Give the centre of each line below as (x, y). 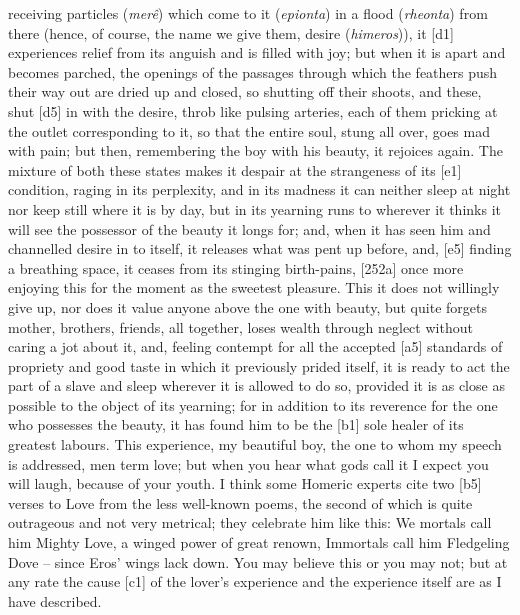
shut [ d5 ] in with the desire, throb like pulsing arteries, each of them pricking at (253, 110)
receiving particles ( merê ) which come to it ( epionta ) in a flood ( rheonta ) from (248, 13)
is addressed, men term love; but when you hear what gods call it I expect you (248, 463)
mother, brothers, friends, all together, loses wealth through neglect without (240, 326)
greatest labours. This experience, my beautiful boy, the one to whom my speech (255, 444)
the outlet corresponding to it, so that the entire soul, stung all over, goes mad (249, 130)
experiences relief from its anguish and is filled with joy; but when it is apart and (257, 52)
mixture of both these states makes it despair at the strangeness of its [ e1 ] (235, 169)
